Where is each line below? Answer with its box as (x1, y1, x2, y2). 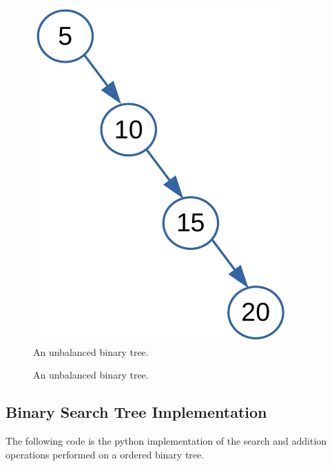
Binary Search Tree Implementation (6, 401, 267, 423)
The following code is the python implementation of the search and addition (6, 433, 327, 447)
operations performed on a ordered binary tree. (6, 447, 205, 461)
